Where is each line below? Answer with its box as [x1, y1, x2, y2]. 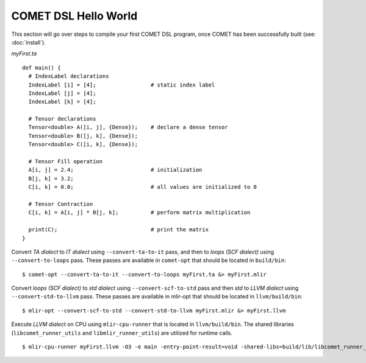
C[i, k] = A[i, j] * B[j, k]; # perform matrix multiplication [28, 209, 251, 216]
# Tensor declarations [28, 116, 96, 122]
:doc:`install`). [11, 38, 46, 46]
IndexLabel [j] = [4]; [28, 90, 96, 97]
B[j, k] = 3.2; [28, 175, 74, 182]
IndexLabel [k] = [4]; [28, 98, 96, 105]
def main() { [22, 64, 61, 71]
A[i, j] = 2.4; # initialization [28, 166, 203, 174]
